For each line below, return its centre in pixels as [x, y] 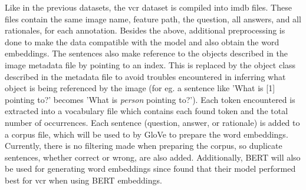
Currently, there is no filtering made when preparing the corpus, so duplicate [144, 146]
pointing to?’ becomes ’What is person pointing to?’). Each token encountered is [150, 99]
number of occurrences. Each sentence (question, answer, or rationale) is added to [152, 122]
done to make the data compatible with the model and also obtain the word [142, 41]
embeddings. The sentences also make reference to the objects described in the [147, 53]
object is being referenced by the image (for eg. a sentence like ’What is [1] [140, 88]
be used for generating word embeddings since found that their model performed [150, 169]
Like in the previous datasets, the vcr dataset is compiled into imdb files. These [148, 7]
